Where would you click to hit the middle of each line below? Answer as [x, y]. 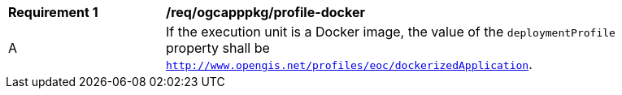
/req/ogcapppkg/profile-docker [265, 12]
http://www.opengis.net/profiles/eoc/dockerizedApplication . [349, 64]
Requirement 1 [53, 12]
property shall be [218, 48]
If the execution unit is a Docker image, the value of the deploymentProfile [391, 32]
